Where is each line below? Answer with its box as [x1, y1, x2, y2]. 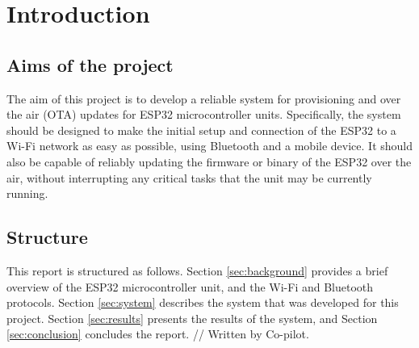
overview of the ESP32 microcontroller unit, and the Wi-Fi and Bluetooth [6, 278, 374, 295]
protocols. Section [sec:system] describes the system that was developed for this [6, 294, 399, 311]
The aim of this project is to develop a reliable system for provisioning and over [6, 90, 401, 107]
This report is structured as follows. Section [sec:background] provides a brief [6, 262, 388, 279]
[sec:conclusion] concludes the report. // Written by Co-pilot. [6, 325, 309, 342]
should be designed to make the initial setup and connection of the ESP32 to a [6, 121, 396, 138]
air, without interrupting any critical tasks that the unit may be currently [6, 169, 372, 186]
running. [6, 185, 48, 202]
